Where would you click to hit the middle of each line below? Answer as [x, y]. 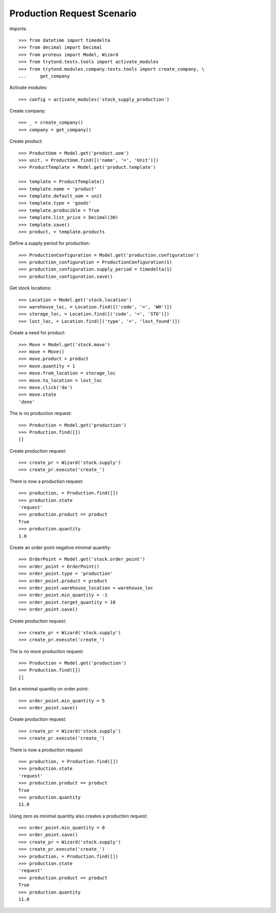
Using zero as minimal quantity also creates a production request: [79, 816]
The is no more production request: [47, 651]
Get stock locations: [30, 288]
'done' [27, 402]
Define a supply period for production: [50, 243]
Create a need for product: [38, 333]
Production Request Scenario [73, 13]
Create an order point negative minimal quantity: [60, 547]
